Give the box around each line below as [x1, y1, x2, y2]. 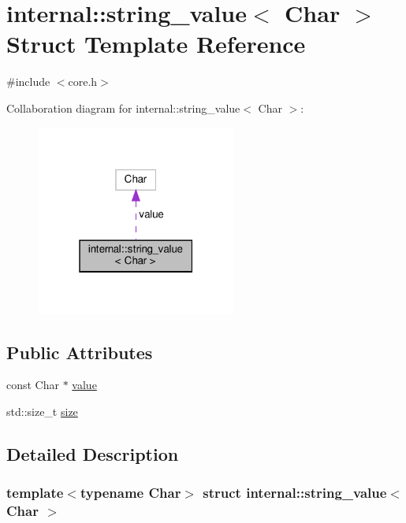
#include [6, 73, 50, 90]
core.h [68, 73, 98, 90]
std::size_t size [6, 403, 78, 420]
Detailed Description [6, 442, 179, 466]
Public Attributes [6, 339, 153, 364]
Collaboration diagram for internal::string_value [6, 99, 240, 116]
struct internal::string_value [203, 483, 387, 503]
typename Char [80, 483, 181, 503]
